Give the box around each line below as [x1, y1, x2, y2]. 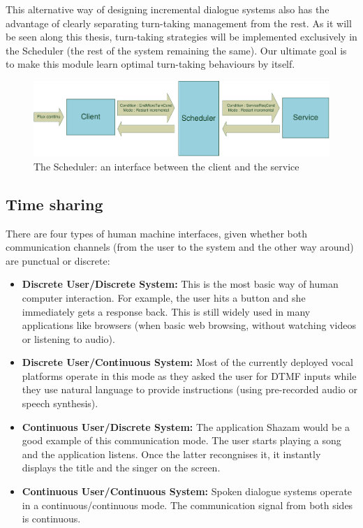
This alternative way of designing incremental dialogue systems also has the [6, 2, 329, 16]
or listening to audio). [22, 331, 115, 346]
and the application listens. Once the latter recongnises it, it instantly [22, 446, 321, 461]
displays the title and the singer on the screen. [22, 460, 221, 475]
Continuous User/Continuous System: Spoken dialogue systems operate [22, 484, 353, 499]
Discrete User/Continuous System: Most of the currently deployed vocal [22, 355, 353, 369]
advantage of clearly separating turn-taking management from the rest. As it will [6, 15, 352, 30]
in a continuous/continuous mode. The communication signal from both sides [22, 497, 353, 512]
